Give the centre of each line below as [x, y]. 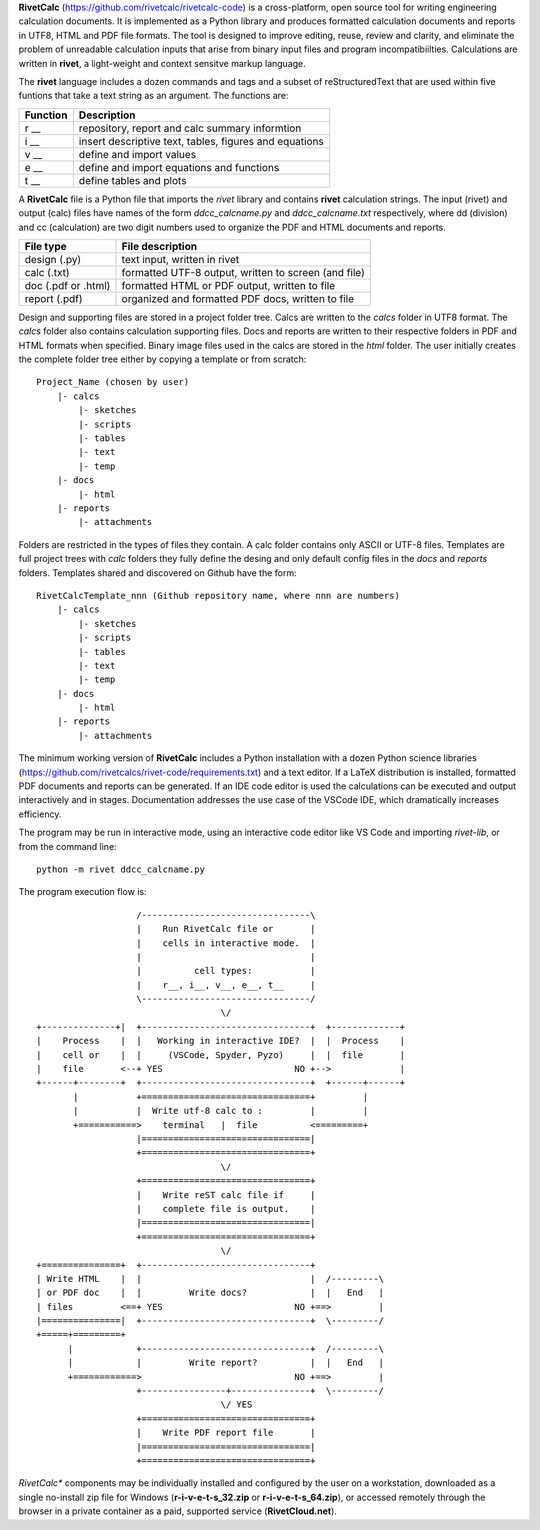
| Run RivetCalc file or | [226, 929]
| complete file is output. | [226, 1208]
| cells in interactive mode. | [226, 943]
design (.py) [53, 259]
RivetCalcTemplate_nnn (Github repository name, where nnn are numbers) [218, 595]
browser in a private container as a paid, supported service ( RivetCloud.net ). [177, 1511]
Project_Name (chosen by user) [113, 382]
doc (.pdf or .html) [67, 285]
